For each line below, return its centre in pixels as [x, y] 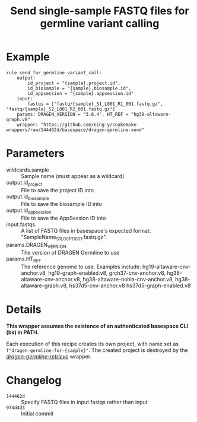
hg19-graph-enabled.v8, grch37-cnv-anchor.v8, [107, 273]
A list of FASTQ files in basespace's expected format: [86, 231]
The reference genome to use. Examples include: [81, 266]
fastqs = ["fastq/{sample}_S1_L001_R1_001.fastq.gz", [95, 104]
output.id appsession [29, 211]
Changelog [34, 380]
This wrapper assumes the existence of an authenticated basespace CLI [97, 326]
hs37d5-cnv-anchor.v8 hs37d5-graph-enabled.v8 [130, 285]
